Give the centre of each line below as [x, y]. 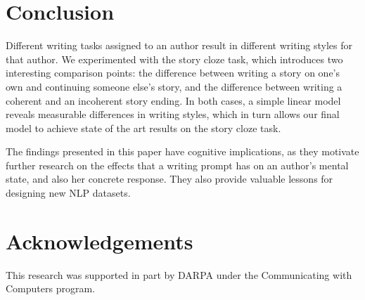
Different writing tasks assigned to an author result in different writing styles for [179, 45]
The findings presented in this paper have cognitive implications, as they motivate [182, 151]
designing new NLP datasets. [68, 193]
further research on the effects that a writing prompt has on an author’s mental [177, 165]
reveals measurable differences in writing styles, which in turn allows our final [173, 114]
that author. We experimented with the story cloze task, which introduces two [174, 59]
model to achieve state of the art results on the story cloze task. [143, 128]
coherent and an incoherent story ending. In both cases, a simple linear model [173, 100]
